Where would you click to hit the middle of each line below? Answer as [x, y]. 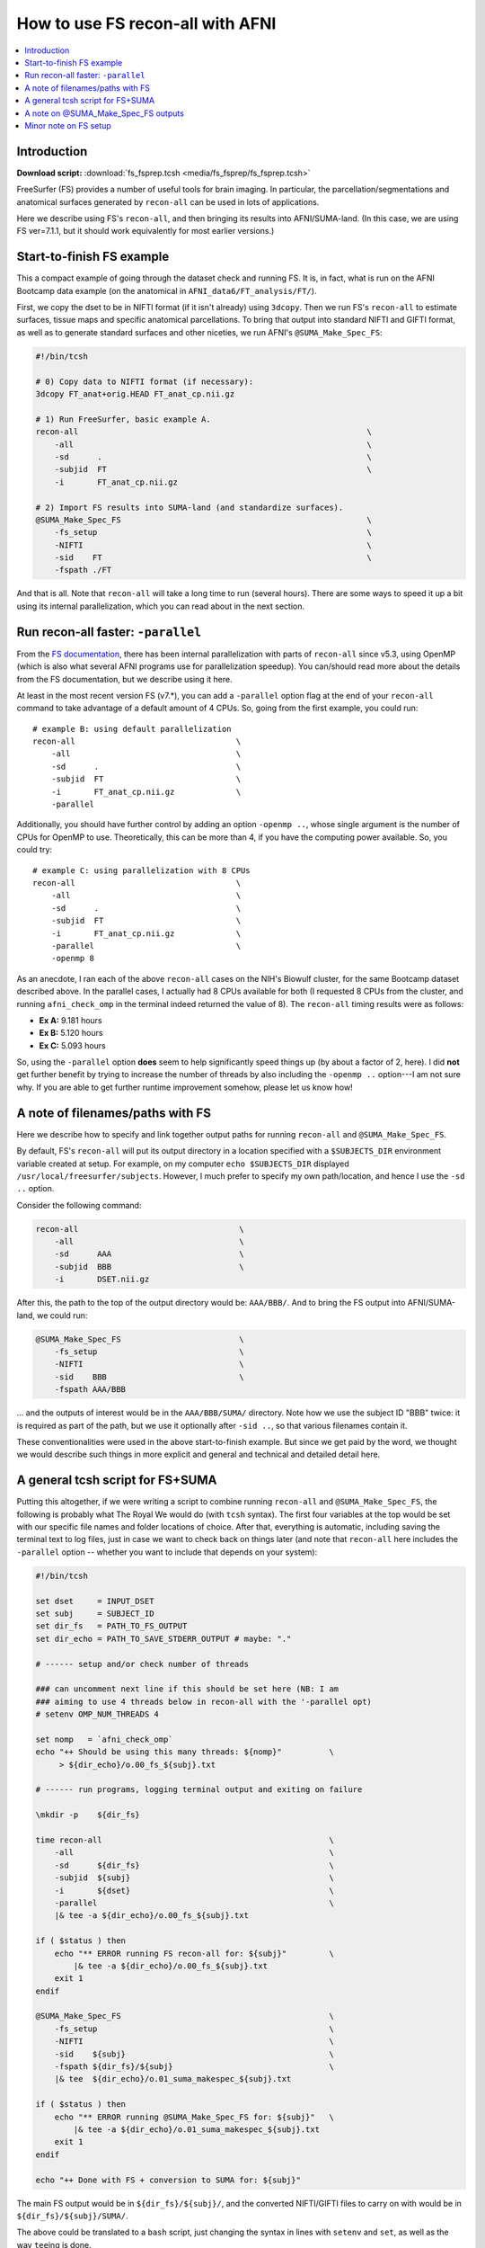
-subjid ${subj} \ [194, 1878]
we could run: [62, 1315]
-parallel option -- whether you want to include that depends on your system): [167, 1552]
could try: [35, 850]
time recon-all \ [185, 1840]
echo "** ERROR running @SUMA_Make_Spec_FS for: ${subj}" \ [194, 2117]
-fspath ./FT [83, 570]
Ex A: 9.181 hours [71, 1020]
